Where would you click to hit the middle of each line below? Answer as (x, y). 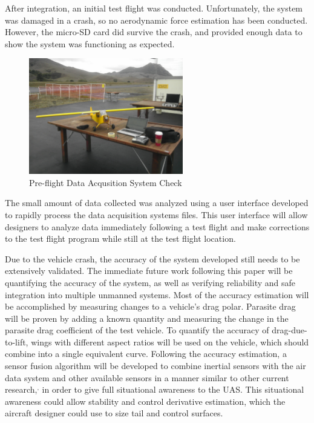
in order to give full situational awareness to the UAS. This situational (173, 389)
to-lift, (17, 341)
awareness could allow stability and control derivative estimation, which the (145, 401)
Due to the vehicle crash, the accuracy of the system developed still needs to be (152, 258)
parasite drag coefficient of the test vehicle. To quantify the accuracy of (137, 330)
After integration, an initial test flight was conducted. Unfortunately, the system (154, 8)
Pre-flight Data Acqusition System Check (106, 182)
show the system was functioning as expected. (90, 43)
